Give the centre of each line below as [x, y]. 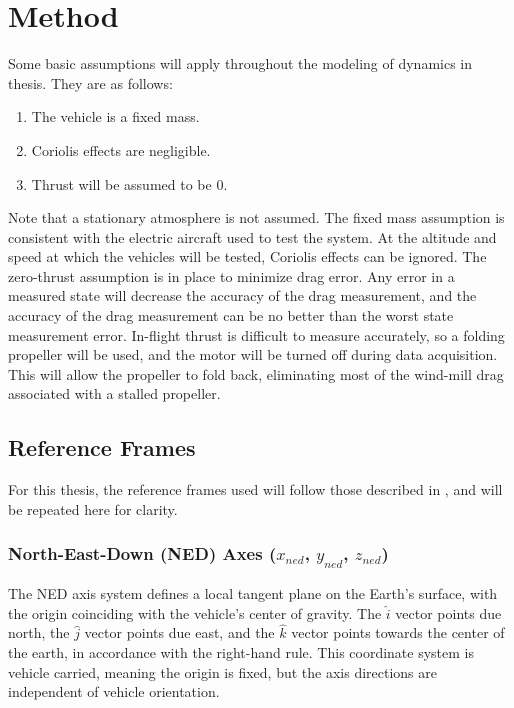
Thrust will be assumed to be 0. [129, 183]
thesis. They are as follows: [90, 82]
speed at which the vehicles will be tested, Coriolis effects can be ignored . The [247, 256]
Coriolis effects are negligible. [121, 149]
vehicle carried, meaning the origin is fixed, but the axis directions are [222, 671]
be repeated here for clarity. [93, 508]
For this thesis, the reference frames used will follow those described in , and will [255, 489]
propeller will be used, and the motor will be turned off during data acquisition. [253, 354]
